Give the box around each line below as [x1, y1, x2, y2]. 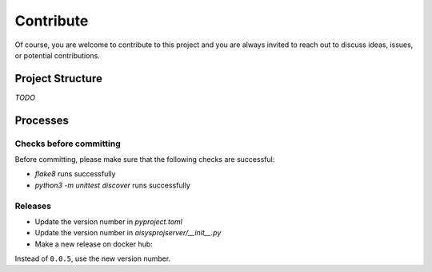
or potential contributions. [14, 50, 100, 60]
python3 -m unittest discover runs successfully [34, 180, 191, 190]
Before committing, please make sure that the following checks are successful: [14, 155, 275, 164]
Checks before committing [14, 138, 122, 149]
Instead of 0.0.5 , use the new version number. [14, 254, 171, 263]
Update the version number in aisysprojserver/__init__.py [34, 228, 222, 238]
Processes [14, 113, 70, 127]
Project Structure [14, 72, 103, 85]
